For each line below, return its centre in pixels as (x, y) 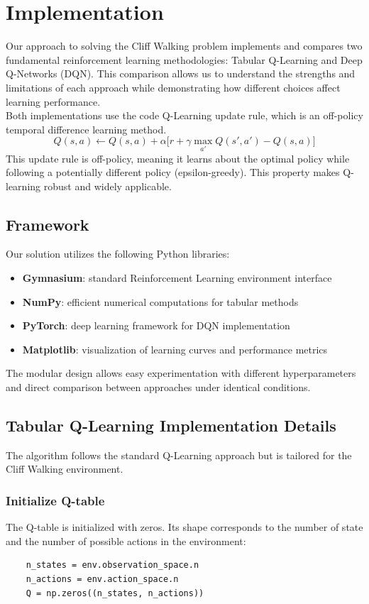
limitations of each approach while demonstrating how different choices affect (173, 87)
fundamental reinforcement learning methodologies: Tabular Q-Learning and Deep (184, 59)
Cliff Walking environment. (65, 469)
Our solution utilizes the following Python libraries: (118, 254)
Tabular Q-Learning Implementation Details (171, 425)
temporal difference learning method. (86, 129)
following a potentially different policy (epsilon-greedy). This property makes (173, 172)
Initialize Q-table (55, 500)
